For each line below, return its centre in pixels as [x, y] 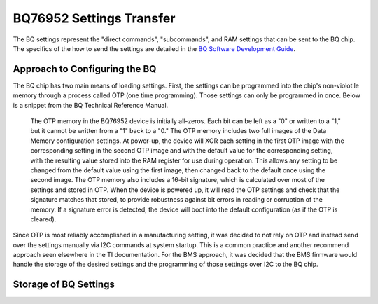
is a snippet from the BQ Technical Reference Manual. [91, 105]
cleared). [43, 219]
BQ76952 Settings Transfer [94, 18]
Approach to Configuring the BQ [85, 69]
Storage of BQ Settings [64, 285]
